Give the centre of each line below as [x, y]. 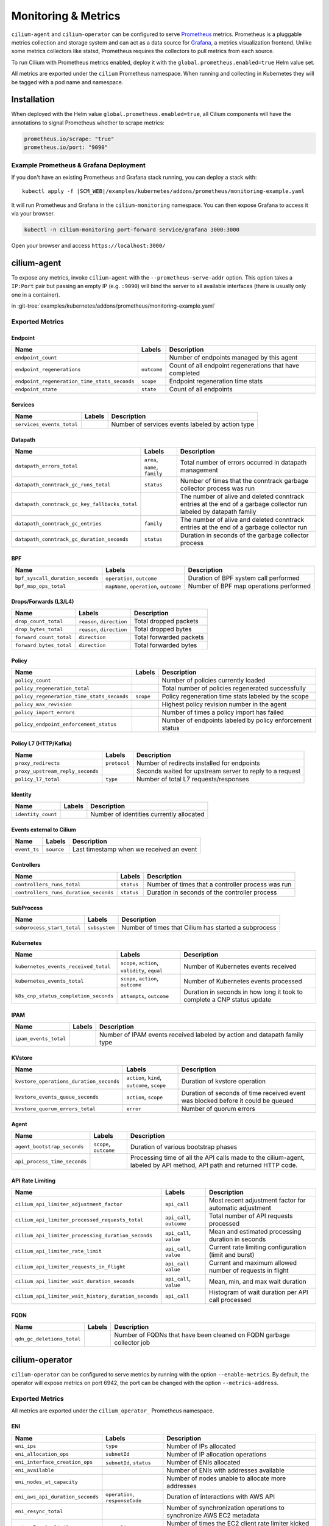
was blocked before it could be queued [237, 1101]
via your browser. [33, 214]
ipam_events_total [41, 1039]
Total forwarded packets [169, 637]
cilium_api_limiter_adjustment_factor [69, 1204]
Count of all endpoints [201, 389]
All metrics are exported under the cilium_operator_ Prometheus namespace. [113, 1411]
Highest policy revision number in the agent [224, 704]
